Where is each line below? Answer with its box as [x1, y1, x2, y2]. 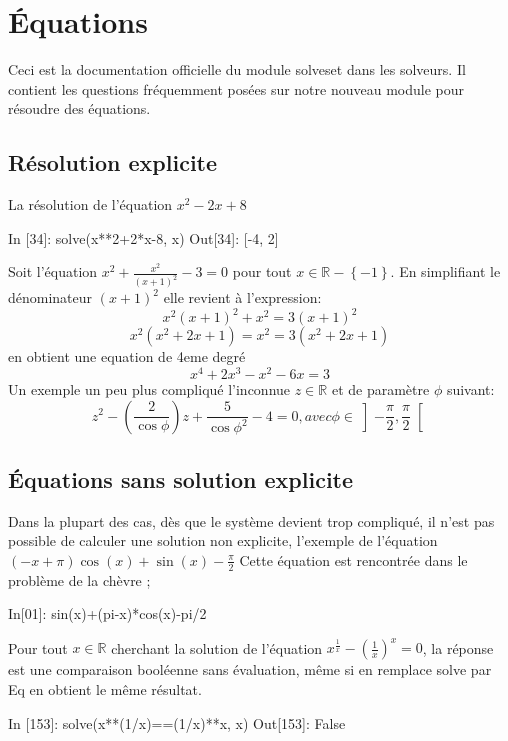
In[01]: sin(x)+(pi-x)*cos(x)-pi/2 [8, 603, 207, 624]
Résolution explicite [8, 147, 218, 178]
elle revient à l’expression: [163, 287, 322, 308]
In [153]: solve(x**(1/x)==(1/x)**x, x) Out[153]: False [8, 712, 346, 733]
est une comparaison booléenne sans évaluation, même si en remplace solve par [8, 659, 492, 680]
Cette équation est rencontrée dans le [239, 549, 468, 570]
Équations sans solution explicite [8, 463, 354, 494]
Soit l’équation [8, 261, 98, 282]
